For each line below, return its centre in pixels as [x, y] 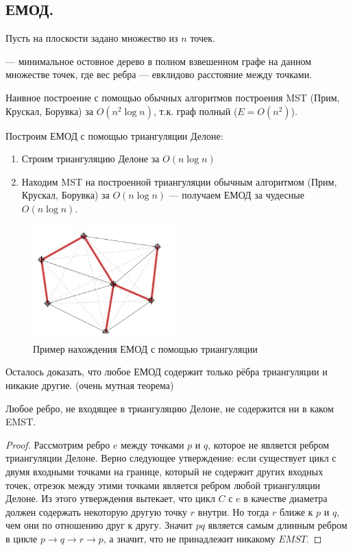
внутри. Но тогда [233, 511]
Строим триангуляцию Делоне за [90, 159]
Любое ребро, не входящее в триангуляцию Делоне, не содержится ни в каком [170, 408]
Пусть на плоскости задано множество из [92, 38]
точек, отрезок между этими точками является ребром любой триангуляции [163, 485]
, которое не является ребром [269, 444]
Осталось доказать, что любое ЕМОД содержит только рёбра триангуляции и [167, 372]
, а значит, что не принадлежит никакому [189, 539]
